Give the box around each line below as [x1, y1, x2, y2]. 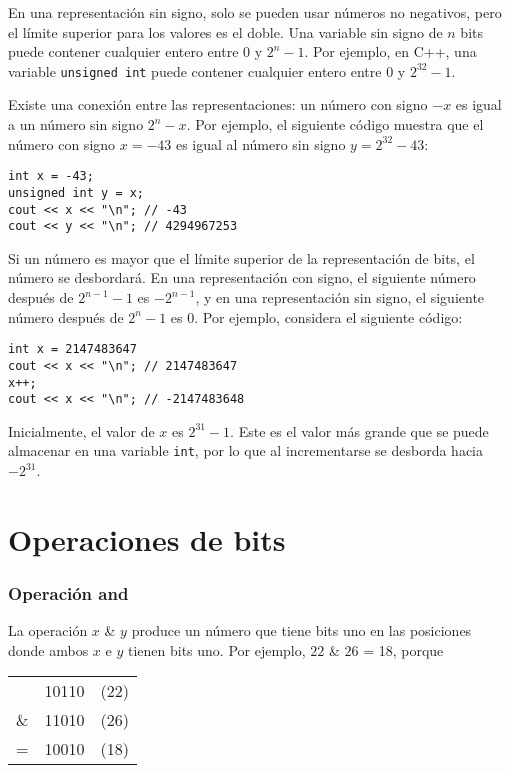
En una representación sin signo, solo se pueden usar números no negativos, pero [8, 2, 502, 22]
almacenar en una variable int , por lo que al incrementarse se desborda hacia [8, 440, 483, 461]
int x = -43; [8, 169, 94, 184]
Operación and [8, 580, 129, 605]
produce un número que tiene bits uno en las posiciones [131, 620, 472, 641]
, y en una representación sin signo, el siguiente [195, 287, 485, 308]
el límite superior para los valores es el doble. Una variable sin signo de [8, 21, 443, 42]
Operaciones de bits [8, 518, 286, 559]
